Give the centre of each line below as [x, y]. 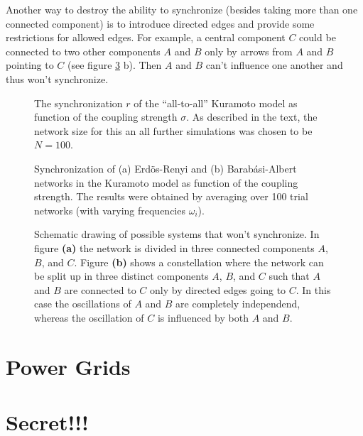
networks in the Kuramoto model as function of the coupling [166, 182]
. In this [313, 289]
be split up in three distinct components [121, 276]
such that [289, 276]
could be [318, 37]
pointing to [30, 65]
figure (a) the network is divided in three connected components [174, 247]
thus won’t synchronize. [57, 78]
